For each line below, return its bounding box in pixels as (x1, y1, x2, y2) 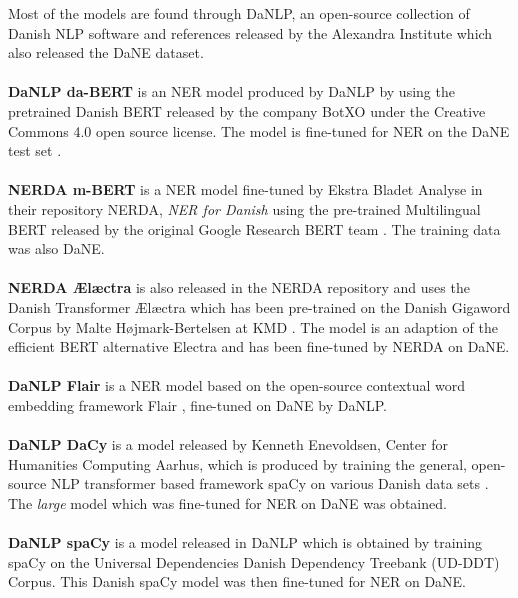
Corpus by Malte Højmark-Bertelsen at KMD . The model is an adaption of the (8, 316, 498, 337)
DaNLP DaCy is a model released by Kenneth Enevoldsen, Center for (8, 434, 448, 455)
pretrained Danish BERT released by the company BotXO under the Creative (8, 100, 486, 121)
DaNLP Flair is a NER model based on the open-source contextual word (8, 375, 466, 396)
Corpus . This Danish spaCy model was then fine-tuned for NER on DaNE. (8, 571, 467, 592)
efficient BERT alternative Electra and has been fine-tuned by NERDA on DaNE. (8, 336, 510, 357)
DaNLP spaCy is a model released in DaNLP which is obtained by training (8, 532, 482, 553)
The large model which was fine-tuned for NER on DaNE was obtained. (8, 492, 447, 513)
